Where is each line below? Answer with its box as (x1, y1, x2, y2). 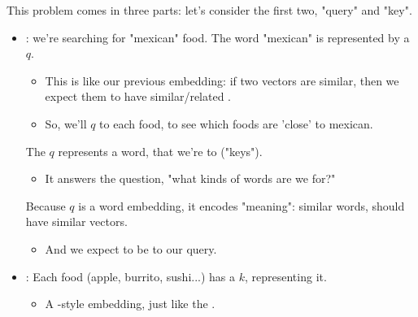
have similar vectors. (25, 213, 128, 230)
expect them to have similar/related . (45, 88, 232, 105)
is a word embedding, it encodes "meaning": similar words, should (78, 197, 405, 214)
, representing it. (244, 267, 327, 284)
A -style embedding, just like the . (45, 295, 216, 312)
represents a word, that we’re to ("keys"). (58, 142, 263, 159)
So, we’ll (45, 115, 87, 132)
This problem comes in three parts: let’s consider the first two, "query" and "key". (7, 2, 412, 18)
